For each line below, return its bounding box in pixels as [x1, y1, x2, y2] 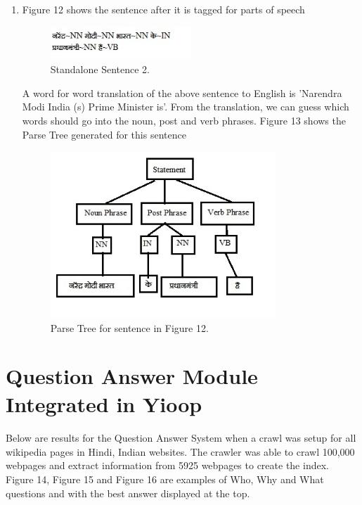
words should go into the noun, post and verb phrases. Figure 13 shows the [22, 113, 346, 127]
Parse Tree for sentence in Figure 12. [50, 320, 209, 335]
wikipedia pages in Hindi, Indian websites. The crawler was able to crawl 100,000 [6, 444, 355, 459]
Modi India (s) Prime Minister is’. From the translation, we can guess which [22, 99, 349, 114]
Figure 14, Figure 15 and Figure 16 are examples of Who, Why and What [6, 472, 324, 487]
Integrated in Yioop [6, 389, 202, 418]
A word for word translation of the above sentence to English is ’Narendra [22, 85, 342, 100]
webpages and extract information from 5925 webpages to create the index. [6, 458, 329, 473]
